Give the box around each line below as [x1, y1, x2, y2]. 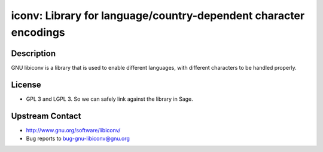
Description [11, 48, 56, 58]
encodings [11, 26, 65, 39]
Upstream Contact [11, 111, 81, 121]
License [11, 79, 41, 89]
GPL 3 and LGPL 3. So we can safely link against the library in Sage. [26, 95, 194, 103]
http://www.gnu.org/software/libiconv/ [26, 126, 121, 134]
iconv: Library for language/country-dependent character [11, 9, 305, 22]
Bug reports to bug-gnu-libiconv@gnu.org [26, 135, 130, 142]
